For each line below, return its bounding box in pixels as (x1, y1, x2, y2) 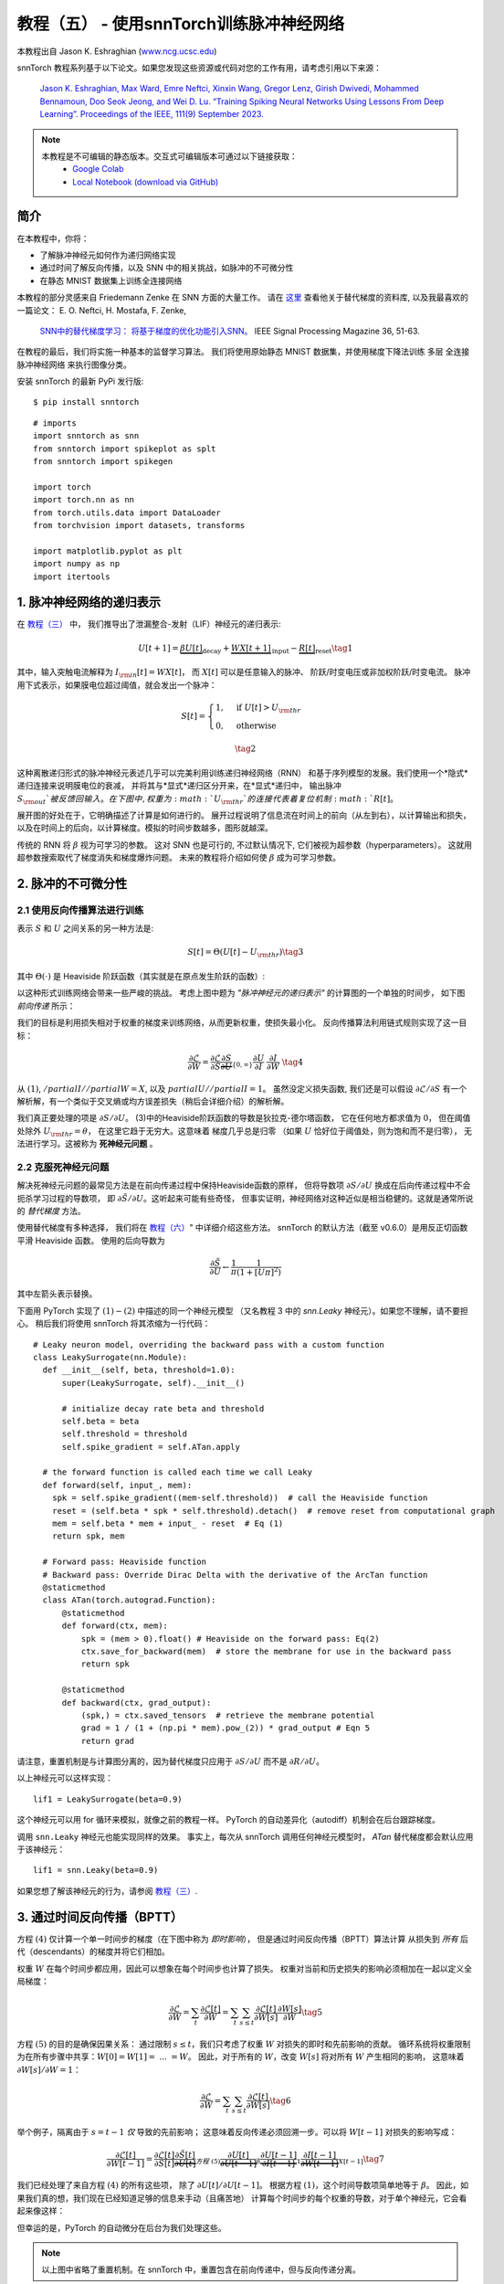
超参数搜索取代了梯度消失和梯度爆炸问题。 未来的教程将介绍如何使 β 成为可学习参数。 (16, 852, 341, 863)
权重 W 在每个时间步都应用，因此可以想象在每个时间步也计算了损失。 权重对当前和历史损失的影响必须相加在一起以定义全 (16, 1962, 473, 1973)
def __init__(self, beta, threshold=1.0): (42, 1365, 236, 1375)
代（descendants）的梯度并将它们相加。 (16, 1946, 171, 1957)
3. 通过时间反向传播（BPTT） (16, 1909, 183, 1925)
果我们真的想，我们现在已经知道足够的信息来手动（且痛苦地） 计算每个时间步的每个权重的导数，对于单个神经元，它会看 (16, 2193, 467, 2204)
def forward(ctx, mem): (61, 1621, 169, 1631)
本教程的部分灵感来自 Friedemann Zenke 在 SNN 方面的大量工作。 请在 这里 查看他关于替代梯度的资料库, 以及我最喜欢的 (16, 292, 469, 303)
